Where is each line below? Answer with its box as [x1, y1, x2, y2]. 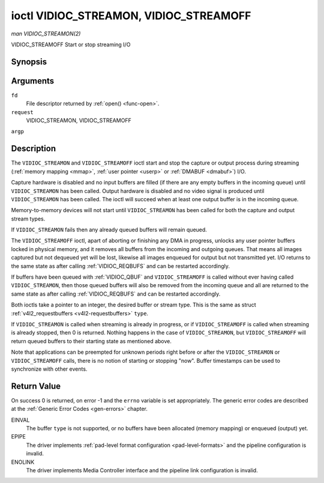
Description [11, 144, 56, 154]
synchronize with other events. [11, 365, 88, 372]
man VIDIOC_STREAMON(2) [11, 30, 81, 37]
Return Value [11, 381, 61, 391]
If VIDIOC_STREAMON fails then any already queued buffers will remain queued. [11, 226, 207, 234]
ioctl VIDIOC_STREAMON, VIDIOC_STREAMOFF [11, 9, 251, 22]
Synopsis [11, 56, 47, 67]
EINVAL [11, 416, 30, 424]
